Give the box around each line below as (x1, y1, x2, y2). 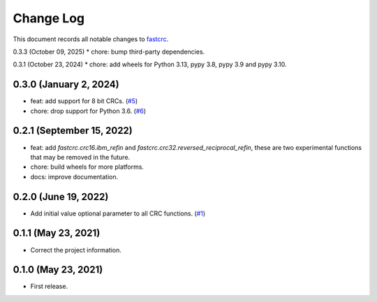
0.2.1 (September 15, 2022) (13, 125, 133, 137)
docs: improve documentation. (30, 172, 119, 181)
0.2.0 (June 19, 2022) (13, 190, 109, 202)
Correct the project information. (30, 246, 121, 254)
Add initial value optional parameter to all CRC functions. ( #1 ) (30, 209, 206, 218)
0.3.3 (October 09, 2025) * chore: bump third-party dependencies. (13, 47, 205, 56)
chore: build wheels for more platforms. (30, 163, 145, 171)
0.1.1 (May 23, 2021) (13, 227, 101, 239)
